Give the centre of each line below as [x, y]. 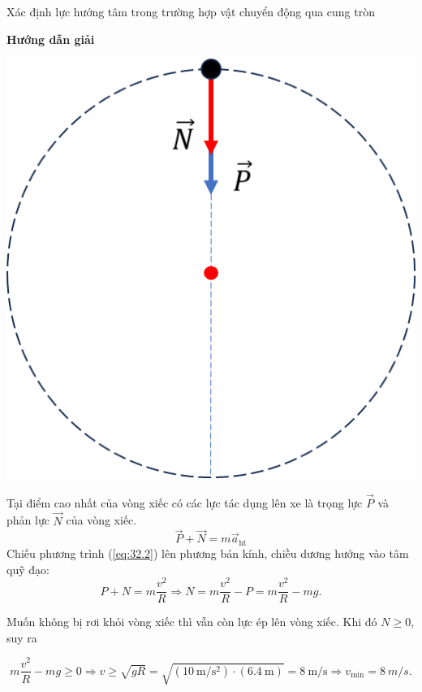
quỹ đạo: [28, 569]
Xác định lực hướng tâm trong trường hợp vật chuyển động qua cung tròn [191, 11]
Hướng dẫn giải [51, 39]
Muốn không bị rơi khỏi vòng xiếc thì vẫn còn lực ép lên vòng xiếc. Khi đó [192, 622]
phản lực [28, 520]
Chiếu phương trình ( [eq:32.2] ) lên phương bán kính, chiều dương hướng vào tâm [208, 553]
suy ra [22, 637]
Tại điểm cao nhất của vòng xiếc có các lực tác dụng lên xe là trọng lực [185, 502]
